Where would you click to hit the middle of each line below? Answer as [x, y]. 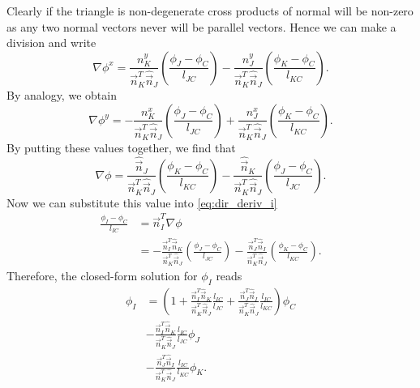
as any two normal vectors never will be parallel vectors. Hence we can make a [201, 26]
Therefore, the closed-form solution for [102, 276]
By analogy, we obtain [62, 95]
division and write [51, 43]
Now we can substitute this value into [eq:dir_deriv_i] [142, 202]
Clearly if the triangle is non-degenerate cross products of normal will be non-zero [210, 11]
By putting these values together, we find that [121, 148]
